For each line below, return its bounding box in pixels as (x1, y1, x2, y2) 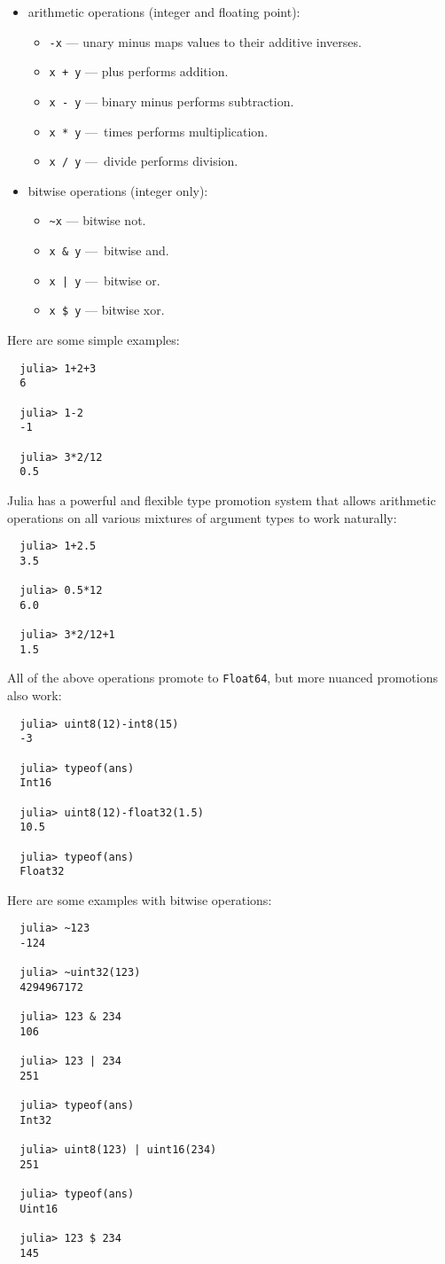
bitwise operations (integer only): (27, 181, 208, 199)
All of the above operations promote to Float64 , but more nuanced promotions (7, 668, 439, 687)
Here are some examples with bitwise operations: (7, 890, 272, 909)
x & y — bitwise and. (49, 241, 169, 260)
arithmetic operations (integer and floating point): (27, 3, 301, 20)
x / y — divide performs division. (49, 152, 238, 170)
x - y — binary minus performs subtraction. (49, 91, 294, 110)
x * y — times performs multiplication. (49, 121, 269, 140)
